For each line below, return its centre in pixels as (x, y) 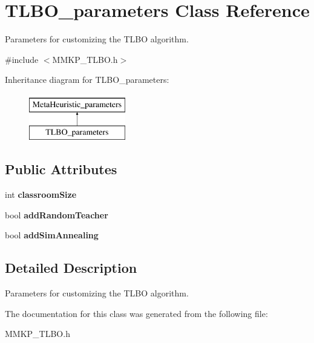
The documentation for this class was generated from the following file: (136, 313)
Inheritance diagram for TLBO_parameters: (87, 80)
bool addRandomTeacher (57, 214)
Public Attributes (61, 169)
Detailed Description (71, 268)
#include (22, 59)
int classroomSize (41, 194)
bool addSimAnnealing (52, 235)
